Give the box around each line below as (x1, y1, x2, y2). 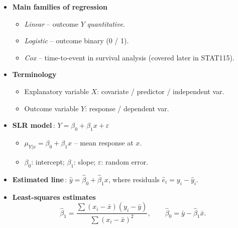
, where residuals (108, 174, 160, 184)
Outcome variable (24, 103, 79, 113)
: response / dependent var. (85, 103, 169, 113)
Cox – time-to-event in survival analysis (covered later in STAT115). (24, 52, 234, 62)
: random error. (101, 156, 149, 167)
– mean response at (74, 137, 134, 147)
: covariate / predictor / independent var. (97, 86, 224, 96)
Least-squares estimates (12, 191, 96, 202)
